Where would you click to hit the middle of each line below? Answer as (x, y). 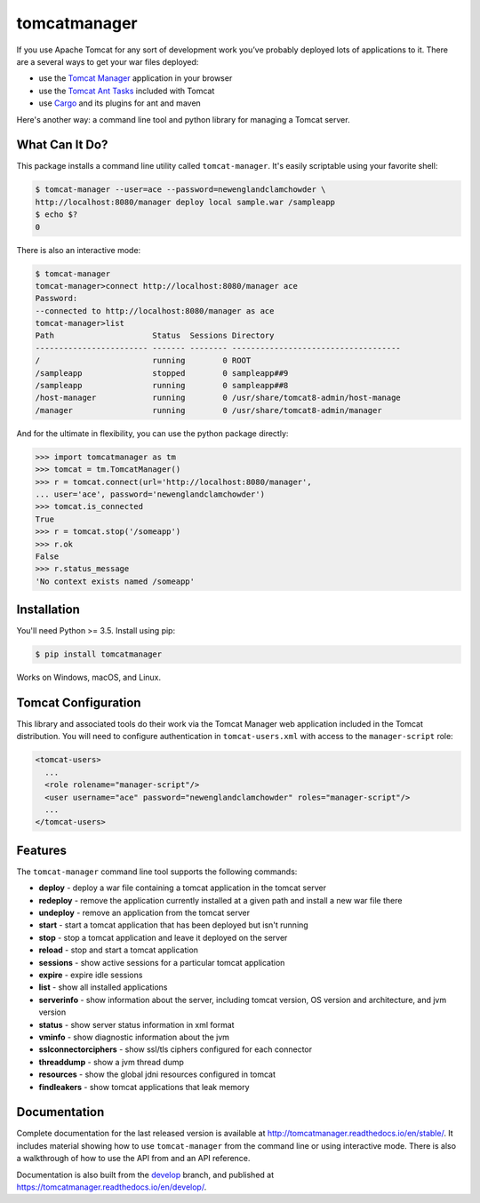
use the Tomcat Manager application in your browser (136, 78)
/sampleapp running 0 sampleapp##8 (162, 386)
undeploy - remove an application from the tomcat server (144, 913)
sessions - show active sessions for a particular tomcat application (162, 962)
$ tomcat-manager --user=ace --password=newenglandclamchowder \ (180, 190)
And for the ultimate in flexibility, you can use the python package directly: (152, 433)
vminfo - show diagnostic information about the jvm (134, 1037)
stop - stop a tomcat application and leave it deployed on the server (163, 937)
